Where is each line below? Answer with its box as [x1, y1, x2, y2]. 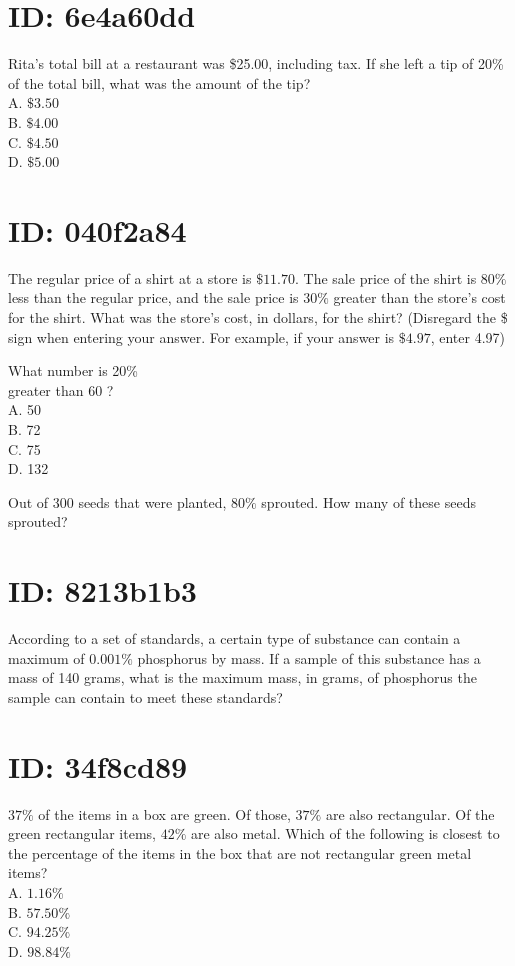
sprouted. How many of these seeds [261, 491, 476, 512]
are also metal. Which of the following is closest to [190, 823, 500, 844]
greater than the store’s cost [333, 287, 506, 308]
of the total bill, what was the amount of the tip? [8, 72, 311, 93]
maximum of [8, 647, 85, 668]
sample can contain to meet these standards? [8, 686, 283, 707]
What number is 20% [8, 360, 139, 381]
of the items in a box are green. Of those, [38, 803, 291, 824]
